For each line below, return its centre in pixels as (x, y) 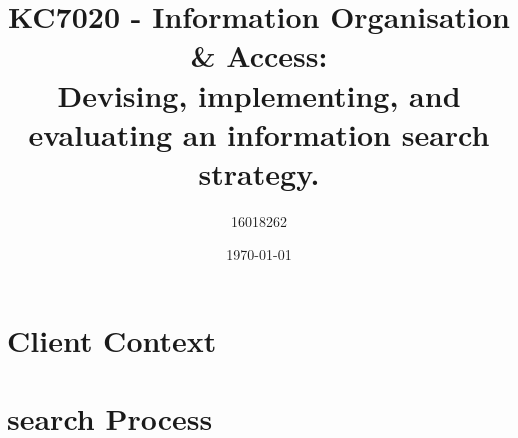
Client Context (112, 340)
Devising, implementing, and (259, 94)
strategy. (259, 172)
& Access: (259, 55)
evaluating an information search (259, 133)
